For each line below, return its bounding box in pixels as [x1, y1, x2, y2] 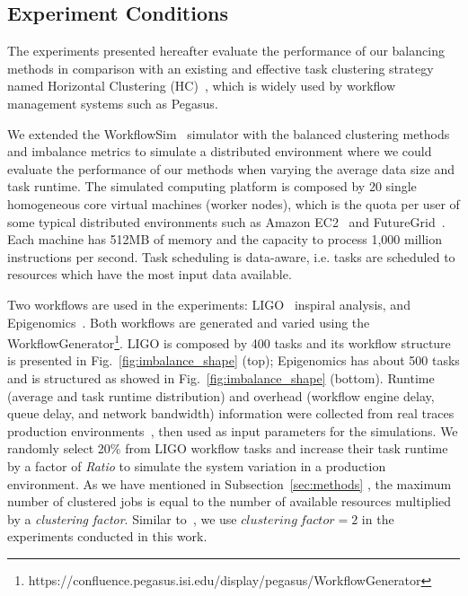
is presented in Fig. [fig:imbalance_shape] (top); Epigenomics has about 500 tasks [7, 351, 460, 370]
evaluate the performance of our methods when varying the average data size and [7, 159, 455, 178]
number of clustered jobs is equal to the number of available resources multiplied [7, 492, 452, 511]
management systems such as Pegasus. [7, 93, 218, 112]
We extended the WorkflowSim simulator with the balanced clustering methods [7, 124, 450, 143]
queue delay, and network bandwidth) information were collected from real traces [7, 404, 455, 423]
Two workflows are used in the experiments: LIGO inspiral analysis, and [7, 294, 411, 313]
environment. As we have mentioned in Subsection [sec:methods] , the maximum [7, 474, 452, 493]
